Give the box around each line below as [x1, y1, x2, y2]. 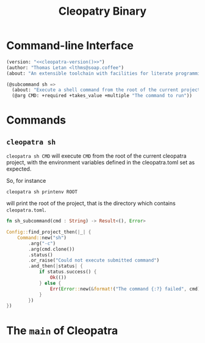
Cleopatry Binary [58, 4, 147, 18]
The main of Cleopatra [6, 323, 118, 337]
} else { [38, 280, 62, 286]
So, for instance [6, 177, 46, 185]
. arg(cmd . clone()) [28, 246, 75, 252]
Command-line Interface [6, 39, 134, 53]
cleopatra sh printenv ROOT [6, 189, 78, 195]
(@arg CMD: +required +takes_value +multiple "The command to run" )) [12, 93, 192, 99]
